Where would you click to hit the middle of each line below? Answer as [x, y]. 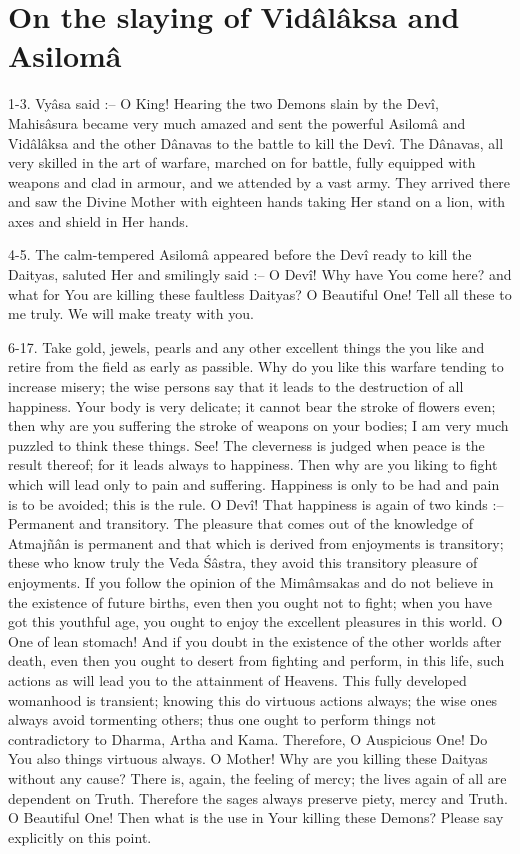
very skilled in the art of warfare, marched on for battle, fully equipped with [242, 162]
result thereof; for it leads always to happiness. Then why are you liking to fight [253, 464]
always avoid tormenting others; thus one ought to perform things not [222, 719]
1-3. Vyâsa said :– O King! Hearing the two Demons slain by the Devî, [223, 103]
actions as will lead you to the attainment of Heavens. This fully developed [237, 679]
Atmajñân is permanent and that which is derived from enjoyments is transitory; [256, 542]
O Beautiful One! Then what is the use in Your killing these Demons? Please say [256, 817]
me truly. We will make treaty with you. [131, 313]
